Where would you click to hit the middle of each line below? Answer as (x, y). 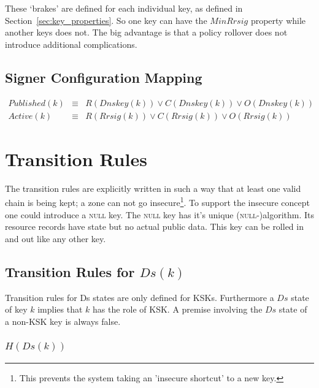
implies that (60, 309)
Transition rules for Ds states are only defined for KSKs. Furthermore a (140, 297)
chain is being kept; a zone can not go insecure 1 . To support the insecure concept (158, 202)
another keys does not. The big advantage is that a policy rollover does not (146, 32)
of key (16, 309)
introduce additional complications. (71, 44)
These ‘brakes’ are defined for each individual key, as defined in (124, 8)
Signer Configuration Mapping (104, 77)
